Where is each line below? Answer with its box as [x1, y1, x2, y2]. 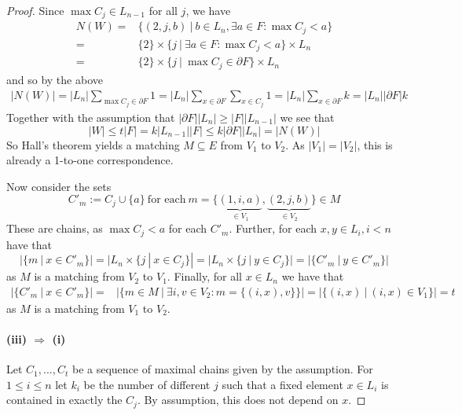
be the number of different [83, 376, 211, 392]
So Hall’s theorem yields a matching [6, 136, 180, 152]
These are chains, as [6, 220, 103, 237]
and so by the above [6, 71, 103, 87]
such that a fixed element [222, 376, 343, 392]
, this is [357, 136, 393, 152]
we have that [281, 268, 344, 285]
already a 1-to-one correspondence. [6, 152, 174, 168]
